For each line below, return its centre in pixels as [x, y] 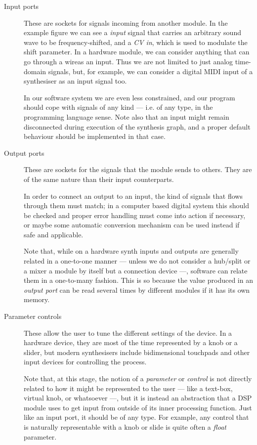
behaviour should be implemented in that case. [95, 136]
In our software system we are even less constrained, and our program [129, 97]
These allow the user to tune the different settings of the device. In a [128, 333]
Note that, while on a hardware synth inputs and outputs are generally [131, 251]
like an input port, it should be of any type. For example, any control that [136, 417]
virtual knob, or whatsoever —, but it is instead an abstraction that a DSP [138, 398]
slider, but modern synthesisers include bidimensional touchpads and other [137, 352]
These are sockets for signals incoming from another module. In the [126, 22]
